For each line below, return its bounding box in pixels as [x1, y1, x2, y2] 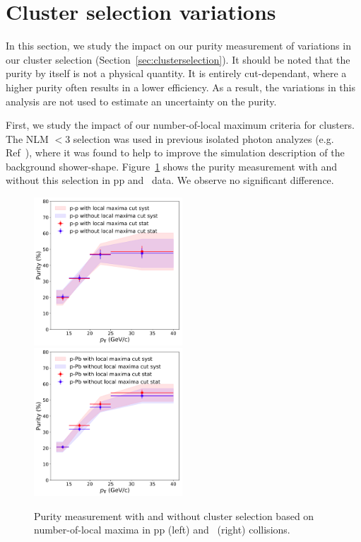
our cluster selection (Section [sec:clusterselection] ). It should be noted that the [6, 52, 350, 67]
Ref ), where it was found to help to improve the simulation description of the [6, 145, 345, 160]
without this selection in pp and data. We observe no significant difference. [6, 173, 334, 188]
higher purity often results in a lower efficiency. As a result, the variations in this [6, 79, 355, 94]
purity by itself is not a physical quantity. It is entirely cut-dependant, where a [6, 66, 347, 81]
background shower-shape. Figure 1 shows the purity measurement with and [6, 158, 338, 173]
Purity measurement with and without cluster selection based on [34, 508, 314, 523]
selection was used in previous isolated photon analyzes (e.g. [73, 131, 334, 146]
